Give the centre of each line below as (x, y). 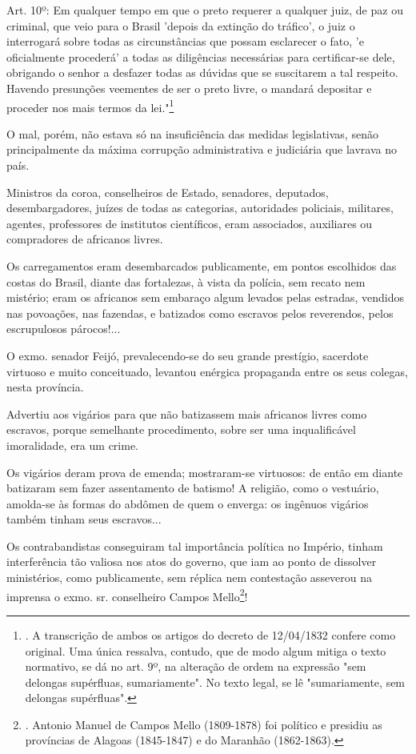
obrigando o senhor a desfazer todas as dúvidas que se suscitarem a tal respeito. (202, 72)
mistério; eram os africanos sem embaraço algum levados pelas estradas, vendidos (206, 297)
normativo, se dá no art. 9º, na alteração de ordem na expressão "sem (196, 666)
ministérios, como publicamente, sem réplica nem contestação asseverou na (190, 578)
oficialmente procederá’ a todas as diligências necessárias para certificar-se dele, (201, 56)
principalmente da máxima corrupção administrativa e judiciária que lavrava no (202, 149)
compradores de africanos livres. (85, 239)
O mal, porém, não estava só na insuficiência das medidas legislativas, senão (192, 133)
